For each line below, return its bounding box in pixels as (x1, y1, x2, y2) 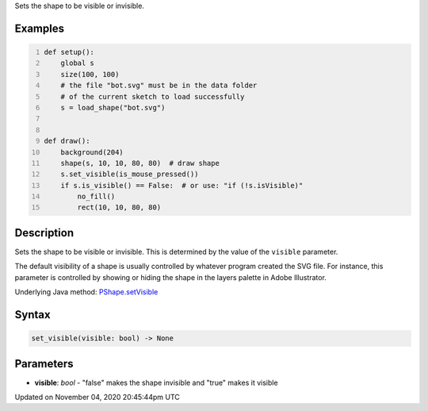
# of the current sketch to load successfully (60, 92, 245, 101)
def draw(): (44, 136, 90, 146)
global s (60, 59, 95, 67)
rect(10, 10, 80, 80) (77, 203, 162, 212)
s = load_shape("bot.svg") (60, 103, 166, 112)
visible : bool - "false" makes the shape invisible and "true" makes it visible (34, 378, 278, 387)
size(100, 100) (60, 70, 120, 79)
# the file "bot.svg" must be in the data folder (60, 81, 258, 90)
